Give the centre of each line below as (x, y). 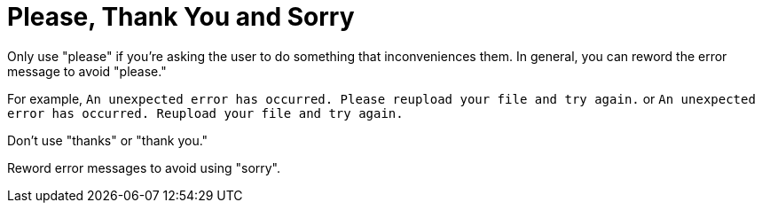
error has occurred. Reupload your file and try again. (205, 113)
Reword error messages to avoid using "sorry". (144, 167)
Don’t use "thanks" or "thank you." (108, 140)
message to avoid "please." (87, 71)
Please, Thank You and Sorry (181, 17)
